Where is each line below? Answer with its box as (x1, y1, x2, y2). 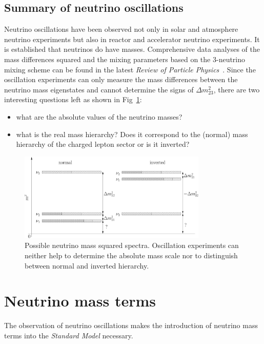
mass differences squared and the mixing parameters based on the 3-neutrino (4, 53, 246, 64)
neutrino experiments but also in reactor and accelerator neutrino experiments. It (4, 33, 260, 44)
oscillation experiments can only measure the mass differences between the (4, 74, 238, 85)
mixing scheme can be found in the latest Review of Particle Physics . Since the (4, 64, 256, 74)
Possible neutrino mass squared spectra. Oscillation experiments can (25, 240, 239, 251)
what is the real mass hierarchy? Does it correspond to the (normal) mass (16, 128, 248, 139)
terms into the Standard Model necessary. (4, 330, 133, 340)
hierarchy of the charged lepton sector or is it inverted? (16, 139, 190, 149)
